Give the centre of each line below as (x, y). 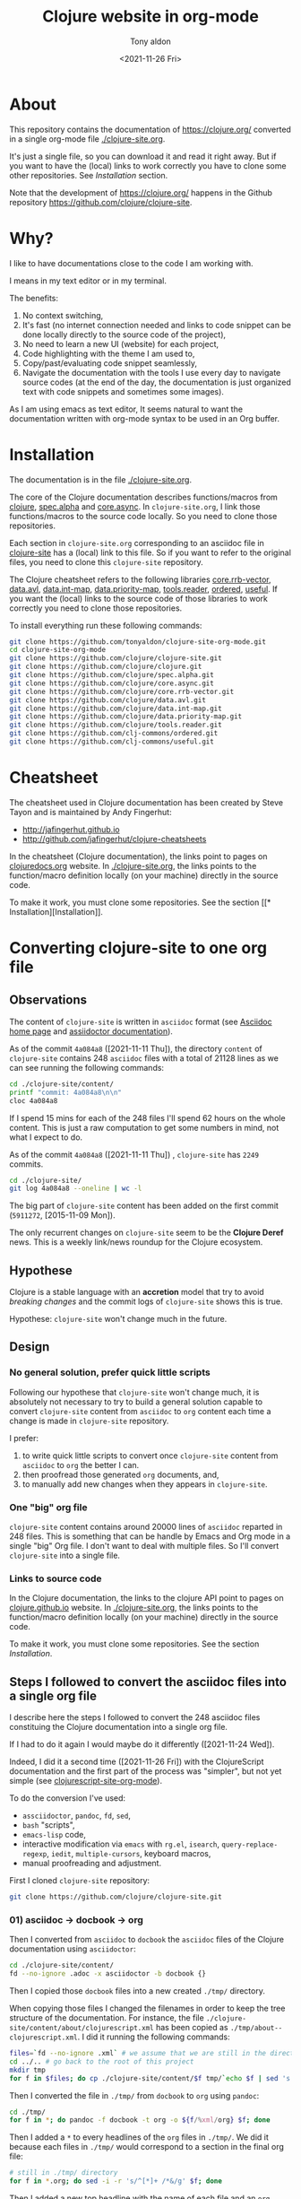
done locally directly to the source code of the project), (124, 335)
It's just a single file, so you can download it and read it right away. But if (143, 156)
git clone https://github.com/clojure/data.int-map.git (116, 708)
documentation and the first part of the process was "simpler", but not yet (146, 1771)
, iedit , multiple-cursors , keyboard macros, (129, 1854)
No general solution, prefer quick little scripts (110, 1372)
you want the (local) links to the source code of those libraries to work (139, 598)
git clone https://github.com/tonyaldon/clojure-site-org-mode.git (138, 642)
